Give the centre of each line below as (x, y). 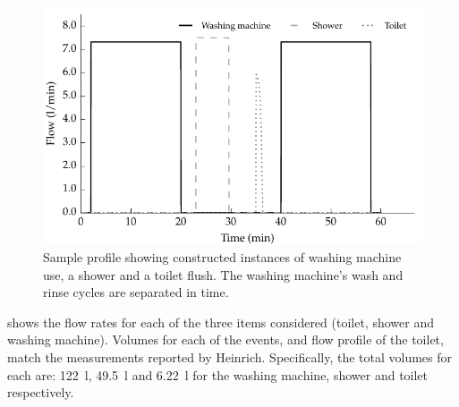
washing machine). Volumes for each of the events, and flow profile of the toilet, (225, 339)
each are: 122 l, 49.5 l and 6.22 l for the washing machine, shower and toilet (218, 374)
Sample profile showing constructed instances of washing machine (222, 257)
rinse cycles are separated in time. (136, 292)
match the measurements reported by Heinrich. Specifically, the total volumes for (230, 357)
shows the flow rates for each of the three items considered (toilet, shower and (221, 322)
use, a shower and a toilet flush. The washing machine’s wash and (223, 274)
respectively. (41, 392)
